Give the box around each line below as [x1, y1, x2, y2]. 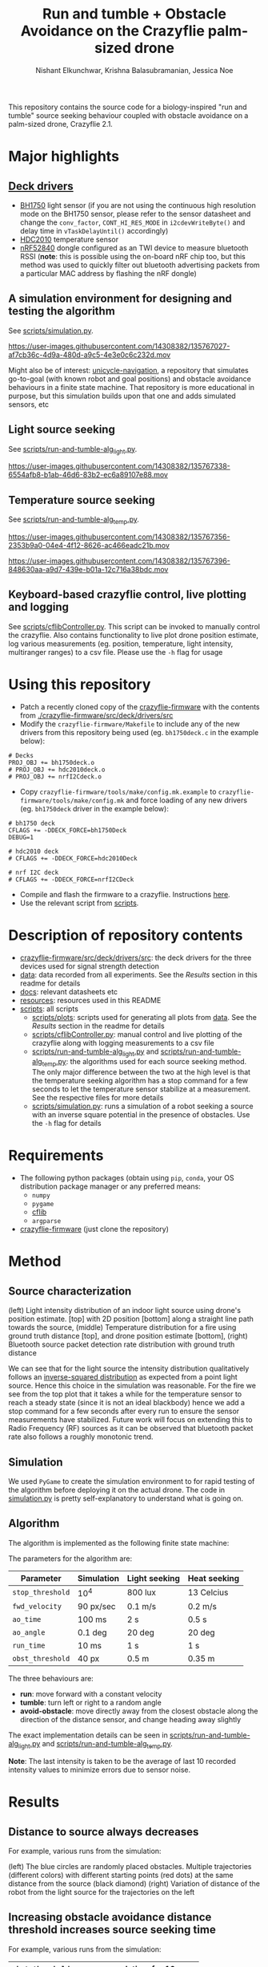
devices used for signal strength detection [19, 961, 160, 971]
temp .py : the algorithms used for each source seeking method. [42, 1057, 247, 1068]
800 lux [126, 1587, 157, 1598]
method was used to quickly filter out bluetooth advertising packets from [19, 260, 260, 270]
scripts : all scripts [19, 1004, 78, 1014]
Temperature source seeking [8, 493, 156, 506]
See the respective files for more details [31, 1093, 164, 1103]
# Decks [8, 751, 34, 759]
